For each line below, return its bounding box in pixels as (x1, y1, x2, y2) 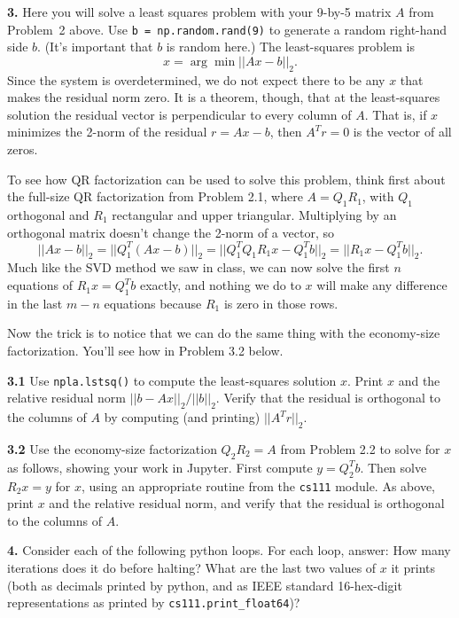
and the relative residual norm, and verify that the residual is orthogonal (49, 494, 445, 512)
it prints (391, 558, 435, 576)
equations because (104, 293, 202, 312)
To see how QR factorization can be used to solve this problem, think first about (7, 169, 446, 188)
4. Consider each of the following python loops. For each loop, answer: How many (7, 541, 451, 559)
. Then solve (360, 458, 427, 476)
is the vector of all (353, 122, 452, 141)
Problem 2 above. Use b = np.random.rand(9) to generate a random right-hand (7, 20, 447, 38)
